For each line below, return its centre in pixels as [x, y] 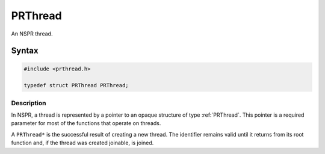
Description [29, 103]
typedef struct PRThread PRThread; [76, 85]
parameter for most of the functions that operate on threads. [86, 123]
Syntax [25, 51]
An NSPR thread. [32, 34]
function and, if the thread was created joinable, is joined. [82, 143]
